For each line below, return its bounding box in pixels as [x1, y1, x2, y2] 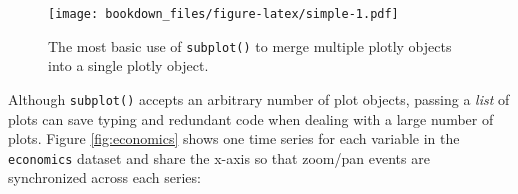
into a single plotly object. [48, 55, 209, 76]
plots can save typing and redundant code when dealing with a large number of [8, 108, 494, 129]
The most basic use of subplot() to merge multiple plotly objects [48, 35, 452, 56]
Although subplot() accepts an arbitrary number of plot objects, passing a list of [8, 88, 510, 109]
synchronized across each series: [8, 167, 201, 188]
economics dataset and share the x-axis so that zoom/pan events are [8, 147, 430, 168]
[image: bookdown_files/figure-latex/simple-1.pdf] [48, 7, 399, 21]
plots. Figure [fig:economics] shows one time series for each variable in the [8, 128, 460, 149]
